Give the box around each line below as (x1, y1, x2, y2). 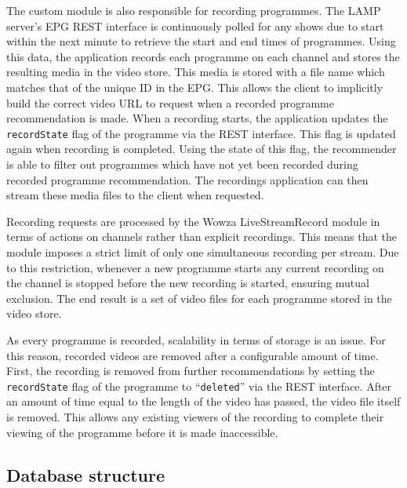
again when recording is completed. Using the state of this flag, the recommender (6, 140, 397, 157)
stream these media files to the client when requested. (6, 187, 264, 203)
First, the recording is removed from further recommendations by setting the (6, 362, 375, 379)
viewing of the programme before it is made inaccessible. (6, 424, 278, 440)
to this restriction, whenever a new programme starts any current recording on (6, 259, 384, 275)
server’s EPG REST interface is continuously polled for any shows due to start (6, 17, 384, 34)
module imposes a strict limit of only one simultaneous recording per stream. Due (6, 243, 399, 260)
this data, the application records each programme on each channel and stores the (6, 48, 400, 64)
